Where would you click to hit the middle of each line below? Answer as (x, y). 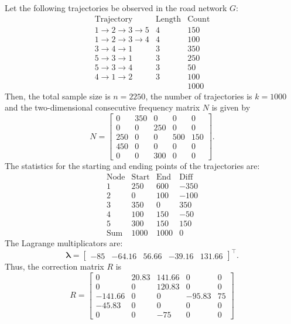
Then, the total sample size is (58, 96)
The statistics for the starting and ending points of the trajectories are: (132, 166)
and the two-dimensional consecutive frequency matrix (102, 107)
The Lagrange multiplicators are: (64, 243)
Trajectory (114, 19)
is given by (231, 107)
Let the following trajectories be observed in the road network (116, 8)
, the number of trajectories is (199, 96)
